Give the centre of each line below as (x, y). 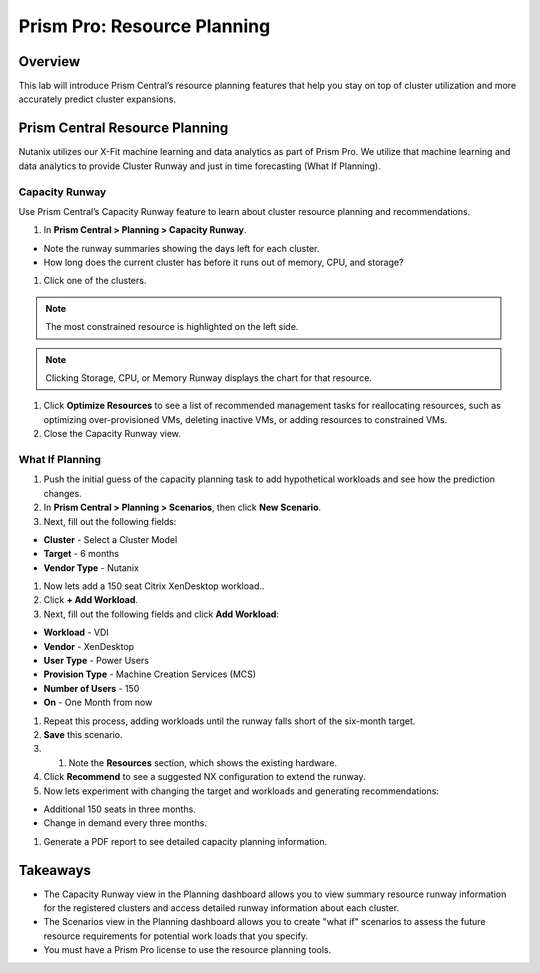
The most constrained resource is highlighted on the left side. (172, 327)
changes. (62, 493)
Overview (49, 61)
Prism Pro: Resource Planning (144, 26)
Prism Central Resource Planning (123, 128)
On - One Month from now (98, 702)
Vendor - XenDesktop (89, 646)
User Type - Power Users (96, 661)
